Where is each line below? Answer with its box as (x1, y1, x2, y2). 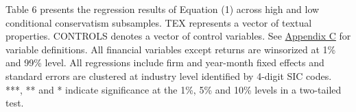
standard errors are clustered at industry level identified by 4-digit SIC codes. (5, 68, 332, 83)
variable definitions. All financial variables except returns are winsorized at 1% (5, 42, 336, 56)
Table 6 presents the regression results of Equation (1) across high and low (5, 2, 320, 16)
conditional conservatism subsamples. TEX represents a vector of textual (5, 15, 312, 29)
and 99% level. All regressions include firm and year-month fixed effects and (5, 55, 324, 70)
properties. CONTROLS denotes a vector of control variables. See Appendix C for (5, 29, 351, 43)
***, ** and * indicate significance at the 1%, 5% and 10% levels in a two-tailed (5, 82, 342, 96)
